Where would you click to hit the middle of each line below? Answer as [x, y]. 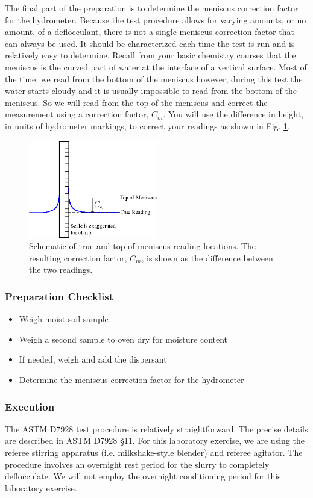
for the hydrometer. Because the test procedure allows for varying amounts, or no [156, 20]
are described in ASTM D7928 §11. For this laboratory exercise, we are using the [155, 440]
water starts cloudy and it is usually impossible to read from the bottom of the [151, 91]
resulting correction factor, [78, 257]
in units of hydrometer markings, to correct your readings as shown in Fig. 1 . [147, 126]
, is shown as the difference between [207, 257]
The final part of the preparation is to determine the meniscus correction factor [152, 8]
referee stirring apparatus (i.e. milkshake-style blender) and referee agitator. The [154, 453]
